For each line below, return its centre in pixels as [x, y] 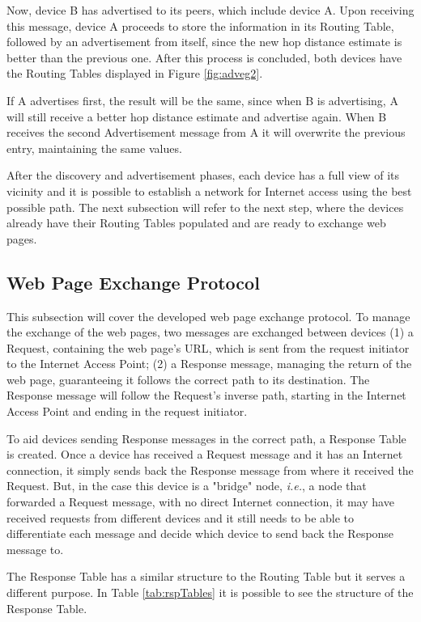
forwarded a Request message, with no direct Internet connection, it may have [200, 502]
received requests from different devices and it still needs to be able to [181, 517]
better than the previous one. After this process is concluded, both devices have [204, 57]
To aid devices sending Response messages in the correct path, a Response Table [206, 438]
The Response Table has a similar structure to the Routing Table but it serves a [206, 576]
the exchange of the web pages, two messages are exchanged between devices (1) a [210, 332]
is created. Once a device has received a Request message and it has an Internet [205, 454]
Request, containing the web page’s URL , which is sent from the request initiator [208, 347]
